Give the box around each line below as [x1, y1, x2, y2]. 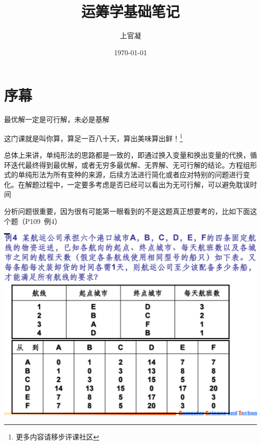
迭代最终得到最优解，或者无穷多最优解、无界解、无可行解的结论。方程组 [11, 159, 250, 170]
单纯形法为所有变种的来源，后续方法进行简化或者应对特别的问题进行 [18, 169, 243, 180]
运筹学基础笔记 [81, 1, 180, 22]
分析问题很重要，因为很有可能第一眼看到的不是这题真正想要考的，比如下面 [4, 206, 250, 216]
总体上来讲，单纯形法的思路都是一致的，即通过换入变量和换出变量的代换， [4, 150, 250, 160]
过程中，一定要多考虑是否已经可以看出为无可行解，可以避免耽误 [39, 179, 250, 189]
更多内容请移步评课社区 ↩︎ [16, 431, 99, 442]
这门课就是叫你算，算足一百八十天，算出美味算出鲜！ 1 [4, 131, 183, 143]
